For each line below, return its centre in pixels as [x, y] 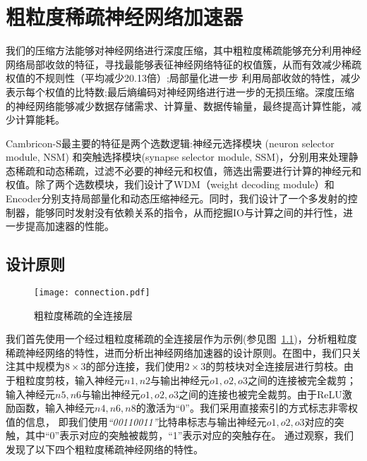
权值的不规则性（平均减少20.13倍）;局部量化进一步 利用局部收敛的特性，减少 [183, 78]
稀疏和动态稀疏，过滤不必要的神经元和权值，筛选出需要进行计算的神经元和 [188, 170]
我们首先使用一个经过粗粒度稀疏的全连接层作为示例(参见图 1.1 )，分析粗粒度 [181, 339]
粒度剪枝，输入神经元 [74, 380]
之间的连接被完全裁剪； [302, 380]
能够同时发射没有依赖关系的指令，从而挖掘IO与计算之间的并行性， [189, 212]
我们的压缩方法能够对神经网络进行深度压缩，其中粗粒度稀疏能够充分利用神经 [183, 50]
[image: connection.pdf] [92, 293]
